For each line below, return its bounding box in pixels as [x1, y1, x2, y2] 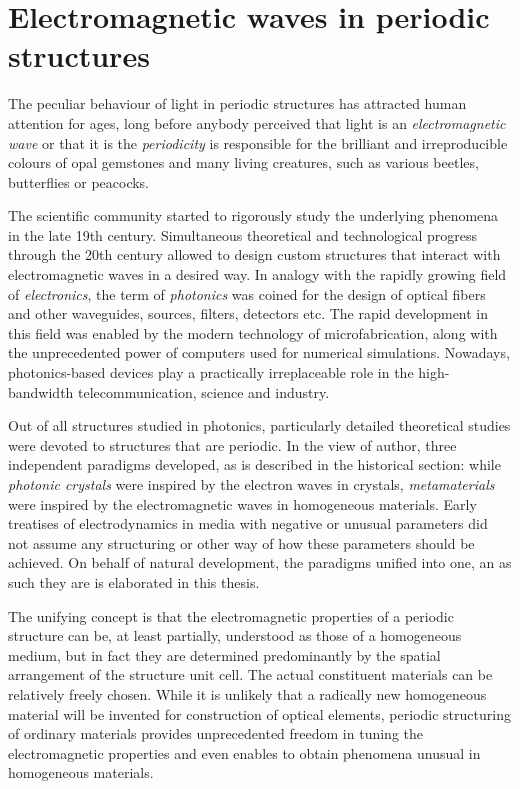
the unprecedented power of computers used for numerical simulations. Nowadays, [8, 342, 510, 363]
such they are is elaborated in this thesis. [8, 571, 260, 592]
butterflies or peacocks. [8, 171, 150, 192]
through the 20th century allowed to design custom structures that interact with [8, 244, 501, 265]
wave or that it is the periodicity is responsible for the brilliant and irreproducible [8, 132, 508, 153]
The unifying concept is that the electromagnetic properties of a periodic [8, 605, 454, 626]
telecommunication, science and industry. [78, 381, 330, 402]
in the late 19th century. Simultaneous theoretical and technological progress [8, 224, 478, 245]
